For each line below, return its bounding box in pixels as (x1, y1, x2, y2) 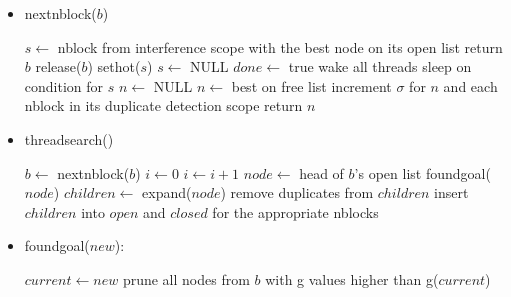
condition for (24, 75, 104, 96)
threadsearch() (24, 128, 114, 149)
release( (35, 56, 82, 77)
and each (443, 75, 498, 96)
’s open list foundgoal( (354, 162, 491, 183)
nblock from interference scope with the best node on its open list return (57, 36, 503, 57)
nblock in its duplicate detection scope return (24, 95, 303, 116)
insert (434, 182, 469, 203)
